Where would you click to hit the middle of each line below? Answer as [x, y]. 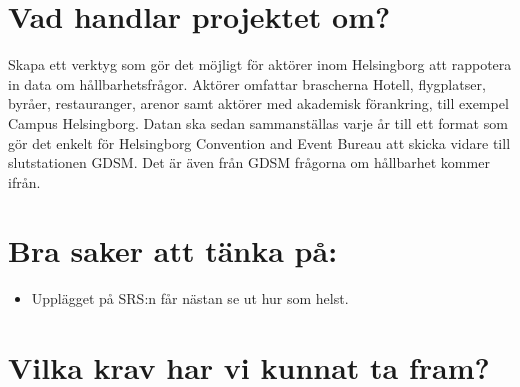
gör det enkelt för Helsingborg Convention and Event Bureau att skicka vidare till [259, 142]
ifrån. [24, 181]
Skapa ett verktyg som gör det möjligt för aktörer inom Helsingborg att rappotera [260, 64]
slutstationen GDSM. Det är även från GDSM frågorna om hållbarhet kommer [249, 162]
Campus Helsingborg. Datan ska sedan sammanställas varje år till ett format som [258, 122]
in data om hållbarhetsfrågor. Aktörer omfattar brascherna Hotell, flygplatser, [247, 83]
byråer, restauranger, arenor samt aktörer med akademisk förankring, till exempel [258, 103]
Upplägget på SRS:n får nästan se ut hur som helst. [190, 298]
